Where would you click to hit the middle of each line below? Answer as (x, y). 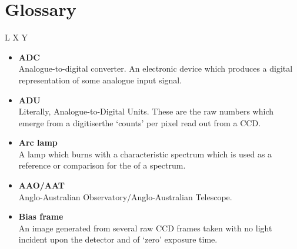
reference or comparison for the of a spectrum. (102, 165)
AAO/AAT (42, 185)
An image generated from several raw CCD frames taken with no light (145, 228)
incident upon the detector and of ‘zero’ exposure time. (118, 239)
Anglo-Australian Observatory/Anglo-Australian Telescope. (125, 196)
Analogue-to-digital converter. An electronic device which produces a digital (156, 68)
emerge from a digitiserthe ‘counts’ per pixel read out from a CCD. (140, 122)
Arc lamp (38, 142)
